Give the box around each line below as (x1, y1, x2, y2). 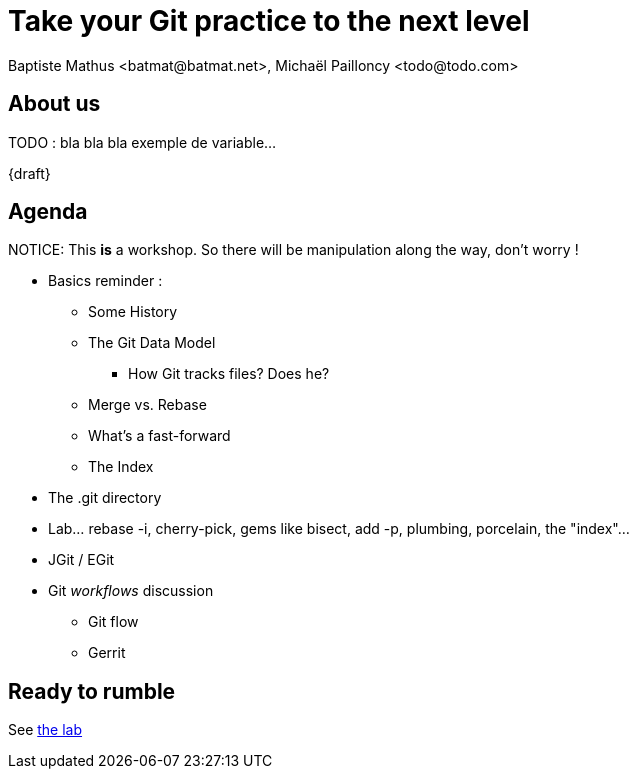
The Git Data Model (88, 334, 216, 352)
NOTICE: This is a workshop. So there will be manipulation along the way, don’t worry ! (8, 241, 579, 259)
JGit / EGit (48, 551, 115, 569)
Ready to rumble (8, 678, 176, 704)
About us (8, 91, 101, 117)
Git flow (88, 613, 139, 631)
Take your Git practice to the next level (8, 4, 530, 38)
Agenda (8, 199, 88, 225)
